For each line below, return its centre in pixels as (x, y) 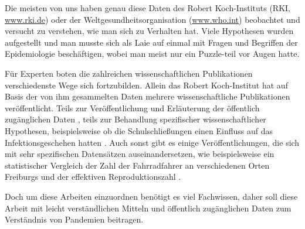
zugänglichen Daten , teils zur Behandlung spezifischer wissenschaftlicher (135, 119)
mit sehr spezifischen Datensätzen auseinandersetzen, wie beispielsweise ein (140, 154)
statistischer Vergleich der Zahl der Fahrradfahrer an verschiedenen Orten (137, 165)
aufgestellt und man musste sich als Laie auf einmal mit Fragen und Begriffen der (151, 42)
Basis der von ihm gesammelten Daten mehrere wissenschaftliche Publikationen (148, 96)
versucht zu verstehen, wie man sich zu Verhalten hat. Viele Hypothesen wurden (149, 31)
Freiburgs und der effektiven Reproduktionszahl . (93, 177)
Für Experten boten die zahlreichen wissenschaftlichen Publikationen (129, 73)
